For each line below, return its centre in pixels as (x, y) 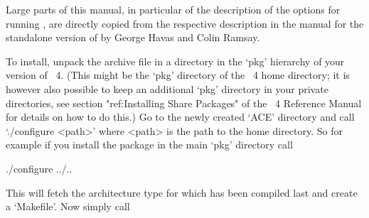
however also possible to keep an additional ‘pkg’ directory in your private (167, 88)
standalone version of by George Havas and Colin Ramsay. (133, 37)
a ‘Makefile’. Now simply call (68, 206)
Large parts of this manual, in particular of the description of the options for (173, 9)
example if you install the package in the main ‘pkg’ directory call (149, 145)
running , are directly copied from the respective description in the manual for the (185, 23)
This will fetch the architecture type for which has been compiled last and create (182, 192)
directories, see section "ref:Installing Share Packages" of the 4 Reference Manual (184, 103)
